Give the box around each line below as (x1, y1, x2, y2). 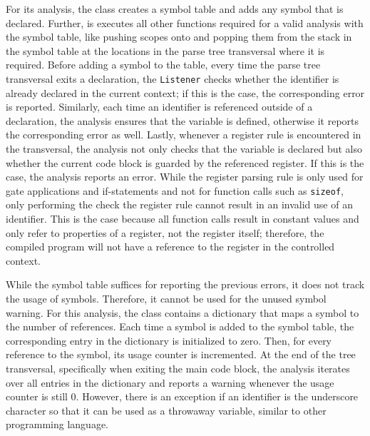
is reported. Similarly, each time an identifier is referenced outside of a (6, 99, 313, 114)
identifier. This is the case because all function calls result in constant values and (6, 211, 359, 226)
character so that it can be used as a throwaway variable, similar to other (6, 402, 327, 417)
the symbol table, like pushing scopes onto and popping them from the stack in (6, 29, 352, 44)
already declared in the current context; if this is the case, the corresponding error (6, 85, 365, 100)
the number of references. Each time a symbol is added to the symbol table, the (6, 319, 354, 334)
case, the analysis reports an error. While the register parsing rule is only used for (6, 169, 364, 184)
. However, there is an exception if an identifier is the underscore (76, 389, 359, 404)
